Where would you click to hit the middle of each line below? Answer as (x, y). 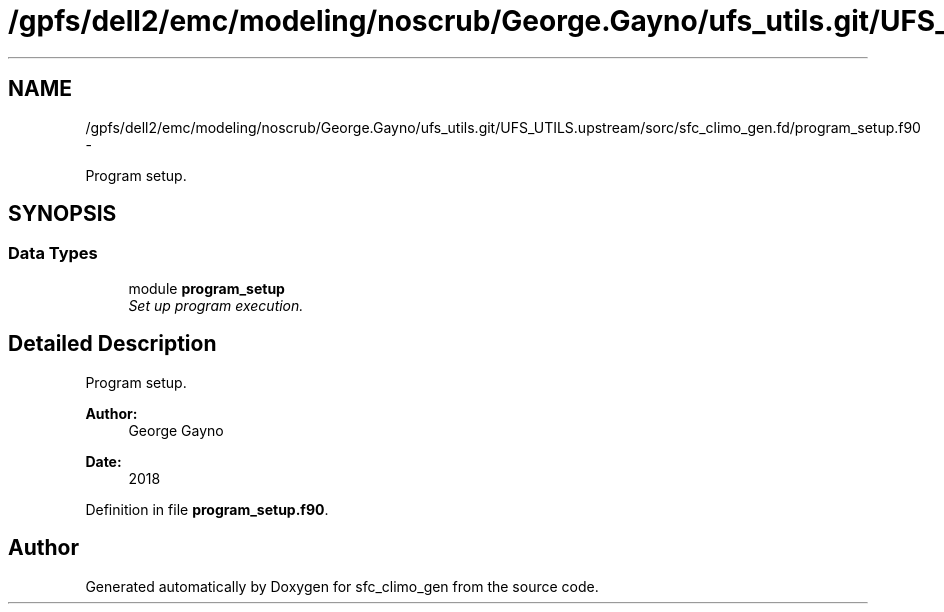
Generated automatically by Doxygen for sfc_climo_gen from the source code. (342, 586)
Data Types (53, 253)
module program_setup (206, 288)
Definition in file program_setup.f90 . (207, 509)
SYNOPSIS (62, 214)
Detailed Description (112, 344)
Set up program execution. (216, 305)
